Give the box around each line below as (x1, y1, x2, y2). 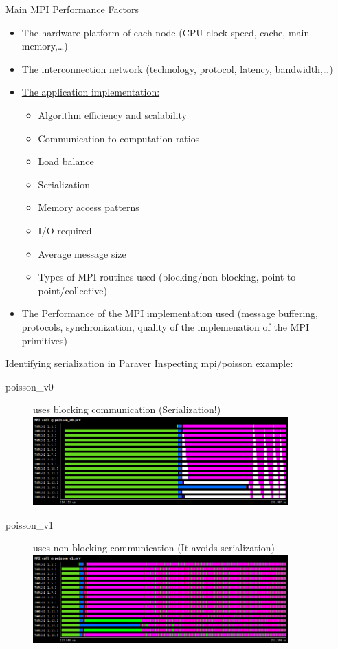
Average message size (38, 246, 126, 261)
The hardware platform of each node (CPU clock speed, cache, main (21, 25, 310, 39)
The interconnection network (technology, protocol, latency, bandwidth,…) (21, 61, 333, 76)
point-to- (262, 269, 299, 284)
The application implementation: (21, 85, 160, 99)
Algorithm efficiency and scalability (38, 107, 187, 122)
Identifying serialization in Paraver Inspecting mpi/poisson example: (5, 356, 293, 371)
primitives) (21, 333, 68, 347)
